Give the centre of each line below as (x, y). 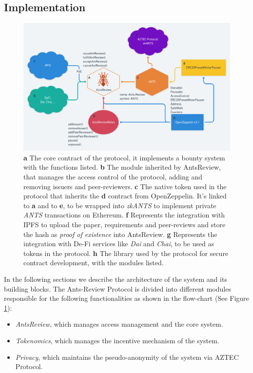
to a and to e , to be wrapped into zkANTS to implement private (120, 205)
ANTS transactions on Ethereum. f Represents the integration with (124, 215)
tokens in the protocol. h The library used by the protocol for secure (126, 253)
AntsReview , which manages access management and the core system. (119, 324)
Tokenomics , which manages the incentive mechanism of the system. (117, 340)
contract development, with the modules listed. (94, 263)
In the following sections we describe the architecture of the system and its (116, 279)
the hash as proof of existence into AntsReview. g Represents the (120, 234)
